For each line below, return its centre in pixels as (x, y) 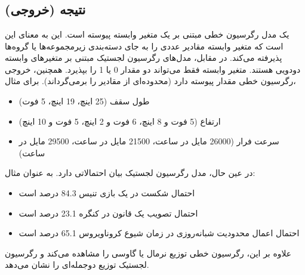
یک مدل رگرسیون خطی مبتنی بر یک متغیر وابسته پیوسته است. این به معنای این (147, 34)
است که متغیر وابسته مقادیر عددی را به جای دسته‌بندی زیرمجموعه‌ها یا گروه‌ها (144, 46)
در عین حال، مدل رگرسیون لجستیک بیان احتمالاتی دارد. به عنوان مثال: (130, 173)
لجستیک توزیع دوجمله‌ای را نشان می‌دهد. (77, 265)
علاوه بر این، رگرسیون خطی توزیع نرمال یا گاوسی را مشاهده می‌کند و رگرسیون (148, 253)
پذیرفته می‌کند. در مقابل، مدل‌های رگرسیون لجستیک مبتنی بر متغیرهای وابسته (144, 58)
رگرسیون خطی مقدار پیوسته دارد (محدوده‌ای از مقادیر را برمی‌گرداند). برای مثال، (150, 81)
